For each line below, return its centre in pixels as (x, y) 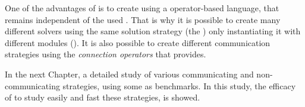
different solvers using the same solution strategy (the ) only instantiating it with (153, 31)
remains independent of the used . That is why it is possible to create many (143, 19)
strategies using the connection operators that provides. (106, 54)
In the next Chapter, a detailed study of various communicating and (129, 74)
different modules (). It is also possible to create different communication (138, 42)
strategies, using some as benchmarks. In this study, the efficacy (179, 85)
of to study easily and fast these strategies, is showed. (103, 97)
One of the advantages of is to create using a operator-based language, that (142, 8)
